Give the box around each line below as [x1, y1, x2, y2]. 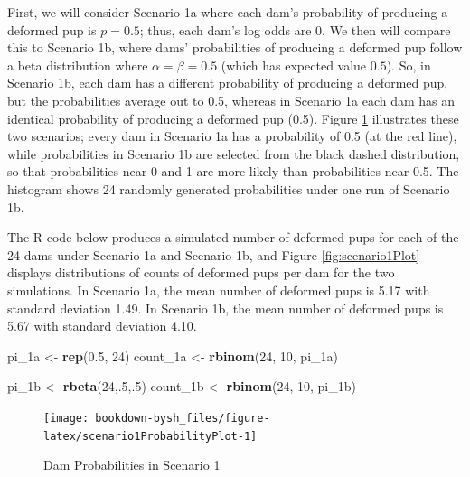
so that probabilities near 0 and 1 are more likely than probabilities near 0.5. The [7, 162, 459, 181]
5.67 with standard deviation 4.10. [7, 316, 197, 335]
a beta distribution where [7, 55, 148, 74]
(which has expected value [221, 55, 367, 74]
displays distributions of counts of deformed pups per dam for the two [7, 263, 395, 282]
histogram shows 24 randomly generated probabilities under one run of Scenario [7, 179, 450, 198]
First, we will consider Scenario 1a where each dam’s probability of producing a [7, 3, 448, 21]
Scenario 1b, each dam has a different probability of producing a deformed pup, [7, 73, 448, 92]
